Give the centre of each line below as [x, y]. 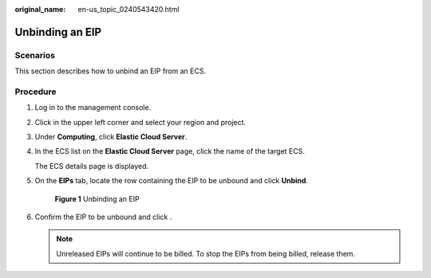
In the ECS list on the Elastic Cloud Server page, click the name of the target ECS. [170, 151]
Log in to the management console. [93, 108]
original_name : [40, 9]
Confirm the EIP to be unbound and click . [103, 217]
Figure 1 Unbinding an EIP [97, 198]
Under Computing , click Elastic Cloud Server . [111, 137]
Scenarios [35, 55]
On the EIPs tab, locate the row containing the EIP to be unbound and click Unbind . [172, 181]
